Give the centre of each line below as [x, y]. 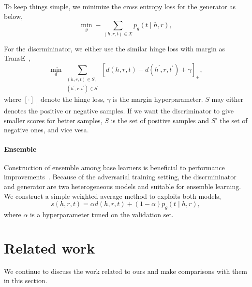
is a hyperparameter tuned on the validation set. [102, 215]
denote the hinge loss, [73, 99]
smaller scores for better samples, [53, 120]
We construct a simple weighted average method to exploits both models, [112, 196]
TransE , [17, 58]
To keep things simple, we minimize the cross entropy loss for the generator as [120, 6]
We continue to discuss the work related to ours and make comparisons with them [126, 271]
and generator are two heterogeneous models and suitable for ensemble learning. [123, 186]
